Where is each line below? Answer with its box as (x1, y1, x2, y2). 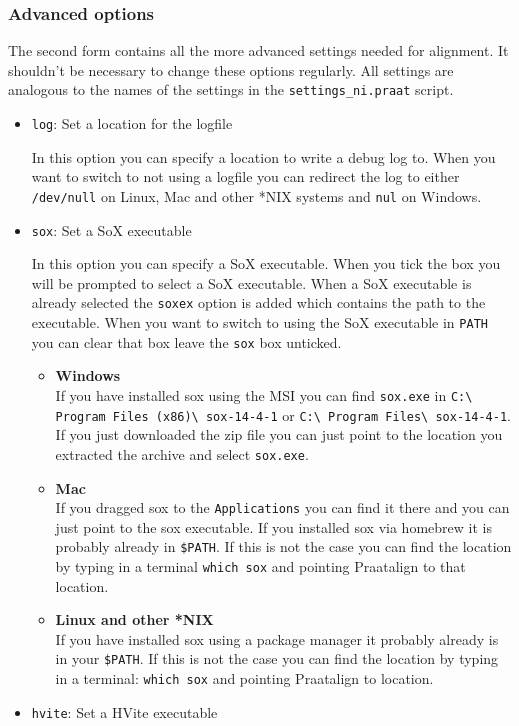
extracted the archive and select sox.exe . (55, 443, 309, 464)
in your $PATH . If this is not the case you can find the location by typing (55, 648, 499, 669)
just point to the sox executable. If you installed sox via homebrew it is (55, 516, 492, 537)
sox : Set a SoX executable (31, 219, 192, 240)
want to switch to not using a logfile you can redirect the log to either (31, 166, 460, 187)
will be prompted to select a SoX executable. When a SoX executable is (31, 272, 472, 293)
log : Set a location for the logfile (31, 113, 233, 134)
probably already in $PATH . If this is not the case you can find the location (55, 536, 512, 557)
